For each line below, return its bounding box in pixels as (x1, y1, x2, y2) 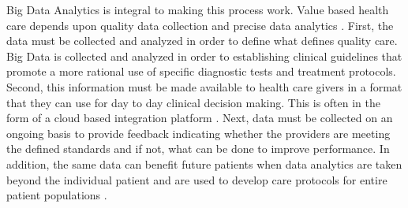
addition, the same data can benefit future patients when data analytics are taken (6, 155, 402, 172)
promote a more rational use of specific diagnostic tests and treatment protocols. (6, 63, 396, 80)
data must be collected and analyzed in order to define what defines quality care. (6, 32, 398, 49)
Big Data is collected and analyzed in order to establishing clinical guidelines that (6, 47, 402, 64)
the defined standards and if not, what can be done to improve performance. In (6, 140, 390, 157)
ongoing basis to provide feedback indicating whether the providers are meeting (6, 124, 391, 141)
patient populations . (6, 187, 107, 203)
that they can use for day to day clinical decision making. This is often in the (6, 94, 381, 110)
